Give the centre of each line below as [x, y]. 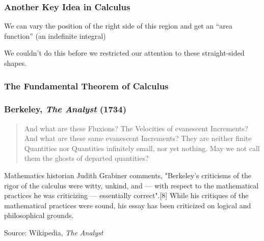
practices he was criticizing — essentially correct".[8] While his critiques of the [126, 195]
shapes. [16, 63]
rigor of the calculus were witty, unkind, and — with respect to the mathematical [131, 185]
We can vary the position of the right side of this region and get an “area [118, 26]
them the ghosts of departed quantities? [86, 158]
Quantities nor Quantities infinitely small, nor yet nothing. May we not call [142, 148]
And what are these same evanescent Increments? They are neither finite [138, 138]
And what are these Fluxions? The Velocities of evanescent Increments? [136, 128]
